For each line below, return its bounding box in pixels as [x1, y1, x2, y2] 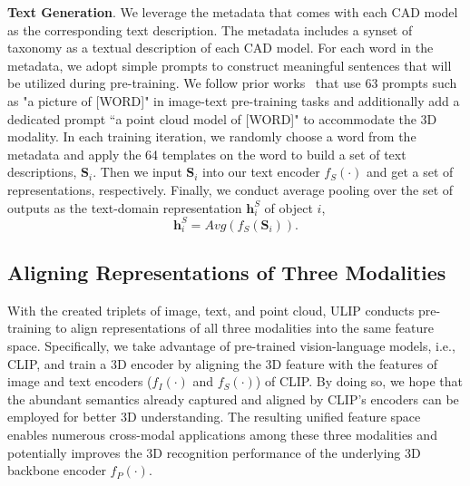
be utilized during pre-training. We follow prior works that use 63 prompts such [7, 73, 457, 92]
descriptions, [7, 162, 77, 181]
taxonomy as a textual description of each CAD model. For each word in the [7, 38, 434, 57]
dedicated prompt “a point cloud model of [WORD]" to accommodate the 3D [7, 109, 437, 128]
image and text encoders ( [7, 372, 152, 391]
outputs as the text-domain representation [7, 198, 242, 217]
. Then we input [93, 162, 182, 181]
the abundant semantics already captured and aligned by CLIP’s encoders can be [7, 389, 459, 408]
